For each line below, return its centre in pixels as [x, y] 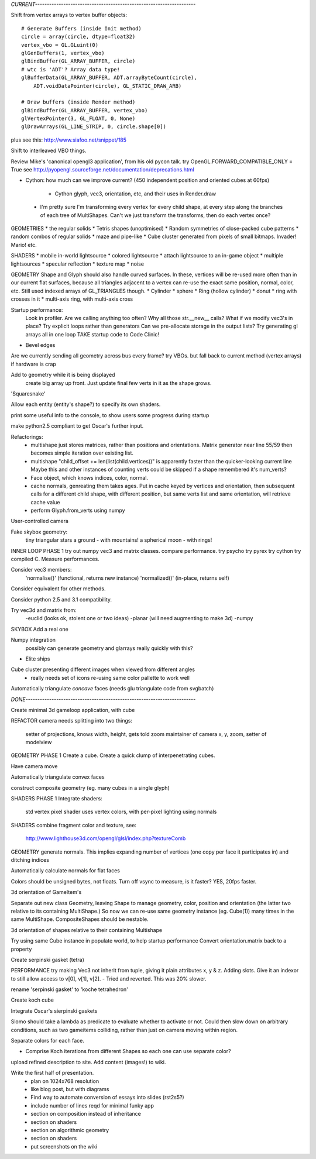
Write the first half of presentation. [52, 1073]
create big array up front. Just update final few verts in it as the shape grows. [118, 383]
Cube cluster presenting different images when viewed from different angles [103, 669]
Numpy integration [33, 640]
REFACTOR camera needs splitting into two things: [72, 721]
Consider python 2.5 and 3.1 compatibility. [61, 599]
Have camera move [34, 766]
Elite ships [38, 659]
